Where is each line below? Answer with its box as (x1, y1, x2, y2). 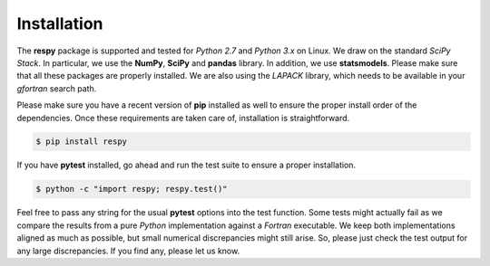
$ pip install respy (35, 137, 127, 147)
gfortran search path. (16, 82, 97, 94)
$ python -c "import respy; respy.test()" (35, 184, 228, 195)
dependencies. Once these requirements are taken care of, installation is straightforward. (16, 112, 350, 123)
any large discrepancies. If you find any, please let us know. (16, 245, 240, 256)
